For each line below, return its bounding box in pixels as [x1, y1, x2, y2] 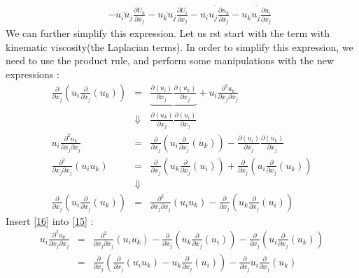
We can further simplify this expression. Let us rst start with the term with [6, 26, 330, 41]
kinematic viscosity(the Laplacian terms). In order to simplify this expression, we [6, 39, 353, 54]
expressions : [6, 66, 59, 81]
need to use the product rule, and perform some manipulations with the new [6, 53, 335, 68]
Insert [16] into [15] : [6, 213, 94, 228]
